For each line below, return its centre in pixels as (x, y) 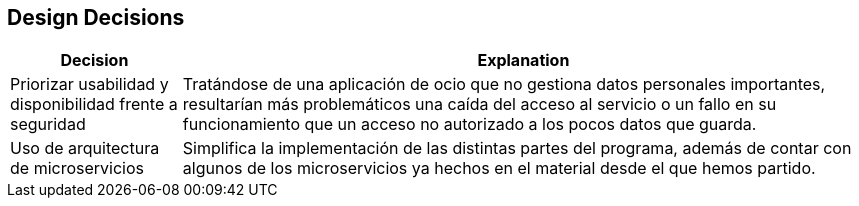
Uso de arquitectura (85, 148)
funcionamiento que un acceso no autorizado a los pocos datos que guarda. (469, 124)
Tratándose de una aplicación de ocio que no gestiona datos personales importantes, (504, 84)
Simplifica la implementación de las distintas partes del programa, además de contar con (517, 148)
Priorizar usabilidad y (89, 84)
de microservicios (77, 168)
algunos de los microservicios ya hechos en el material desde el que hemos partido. (499, 168)
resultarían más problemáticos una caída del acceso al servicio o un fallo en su (479, 104)
